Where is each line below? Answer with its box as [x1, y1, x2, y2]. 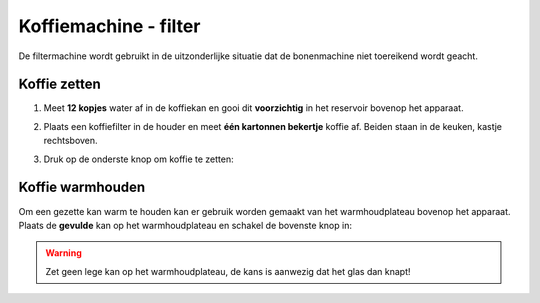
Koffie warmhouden [18, 179, 146, 196]
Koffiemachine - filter [18, 15, 201, 37]
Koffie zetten [18, 76, 101, 93]
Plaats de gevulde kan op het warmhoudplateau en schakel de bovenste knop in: [18, 219, 352, 231]
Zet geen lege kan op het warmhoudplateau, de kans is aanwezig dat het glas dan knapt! [45, 265, 411, 277]
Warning [45, 247, 82, 259]
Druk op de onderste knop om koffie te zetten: [43, 153, 234, 165]
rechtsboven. [43, 135, 99, 147]
